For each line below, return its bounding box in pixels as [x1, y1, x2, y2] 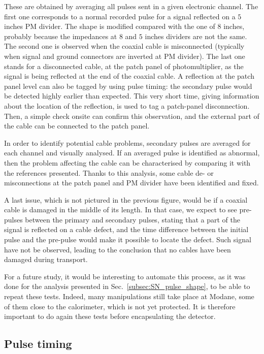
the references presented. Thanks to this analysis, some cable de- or [4, 167, 214, 178]
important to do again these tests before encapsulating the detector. [4, 311, 216, 321]
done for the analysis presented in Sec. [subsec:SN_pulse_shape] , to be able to [4, 281, 250, 292]
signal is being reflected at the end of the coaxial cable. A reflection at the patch [4, 71, 254, 81]
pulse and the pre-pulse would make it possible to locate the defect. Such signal [4, 234, 251, 245]
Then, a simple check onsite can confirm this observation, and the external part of [4, 110, 259, 121]
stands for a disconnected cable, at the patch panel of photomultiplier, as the [4, 60, 244, 71]
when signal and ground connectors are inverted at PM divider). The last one [4, 50, 245, 61]
